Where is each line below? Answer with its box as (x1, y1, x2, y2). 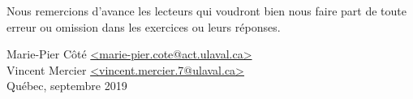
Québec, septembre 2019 (6, 77, 127, 94)
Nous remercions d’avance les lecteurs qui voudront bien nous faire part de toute (6, 2, 407, 19)
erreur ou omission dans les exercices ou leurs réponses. (6, 18, 281, 35)
